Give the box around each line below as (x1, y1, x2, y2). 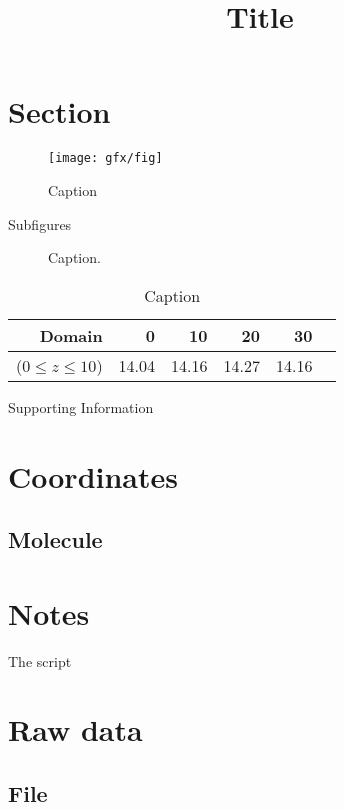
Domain (39, 323, 103, 347)
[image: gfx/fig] (48, 151, 163, 166)
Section (8, 91, 111, 132)
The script (8, 650, 72, 671)
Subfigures (8, 213, 72, 234)
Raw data (8, 709, 143, 750)
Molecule (8, 524, 103, 555)
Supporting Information (8, 396, 154, 417)
